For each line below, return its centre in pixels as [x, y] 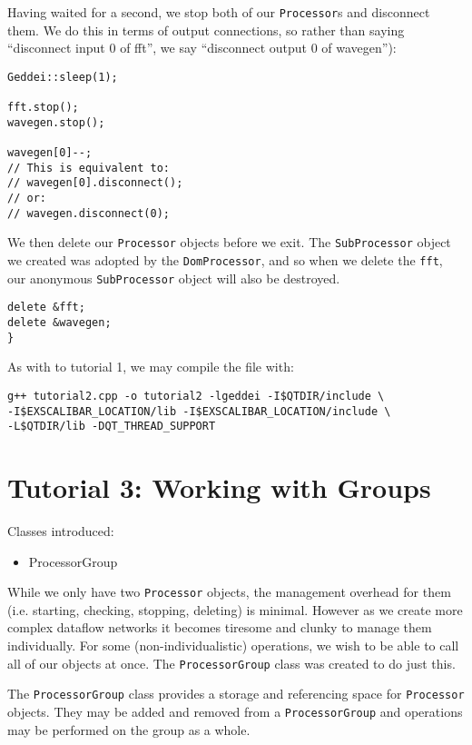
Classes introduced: [61, 531]
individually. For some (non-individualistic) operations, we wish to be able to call [233, 646]
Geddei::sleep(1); [63, 77]
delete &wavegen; [59, 323]
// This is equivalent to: [88, 168]
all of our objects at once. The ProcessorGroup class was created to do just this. [231, 663]
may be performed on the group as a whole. [129, 729]
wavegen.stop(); [56, 122]
